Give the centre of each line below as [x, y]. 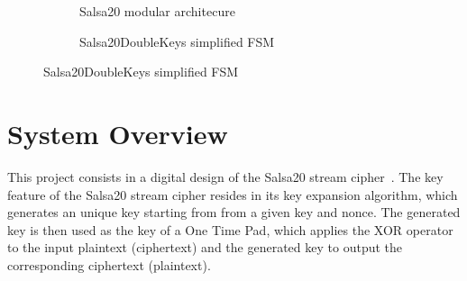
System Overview [118, 133]
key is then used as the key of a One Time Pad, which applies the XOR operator [230, 229]
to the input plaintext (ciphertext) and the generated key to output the [205, 247]
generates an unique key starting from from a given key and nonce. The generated [234, 212]
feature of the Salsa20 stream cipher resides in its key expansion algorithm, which [233, 194]
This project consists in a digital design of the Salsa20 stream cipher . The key [225, 176]
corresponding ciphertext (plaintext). [109, 264]
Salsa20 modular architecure [157, 11]
